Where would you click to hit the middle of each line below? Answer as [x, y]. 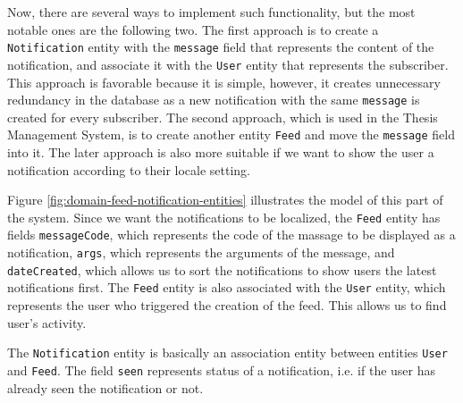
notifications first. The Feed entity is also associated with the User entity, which [227, 287]
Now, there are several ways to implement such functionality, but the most [211, 12]
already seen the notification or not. [105, 387]
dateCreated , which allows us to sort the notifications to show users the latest [222, 269]
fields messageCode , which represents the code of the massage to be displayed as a [231, 235]
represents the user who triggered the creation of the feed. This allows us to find [227, 305]
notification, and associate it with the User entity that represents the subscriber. [228, 64]
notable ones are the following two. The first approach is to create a [193, 29]
